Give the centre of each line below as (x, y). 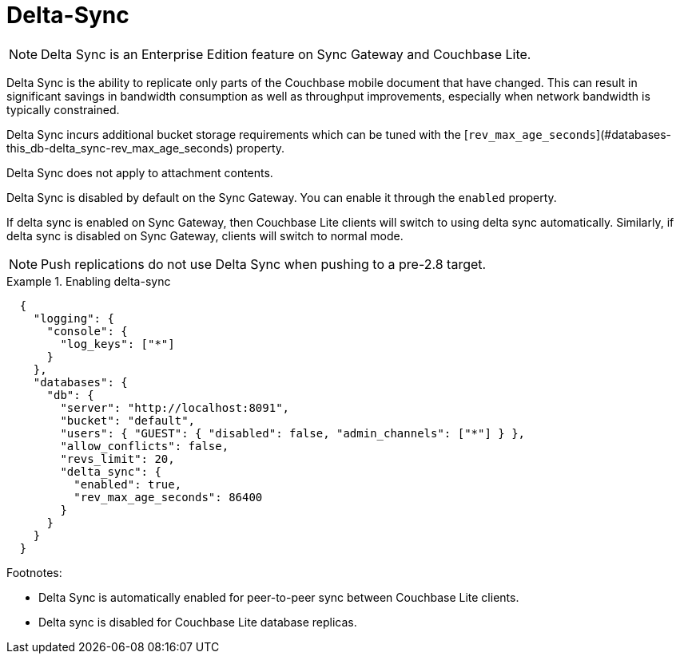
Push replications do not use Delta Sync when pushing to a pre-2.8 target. (264, 264)
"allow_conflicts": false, (145, 446)
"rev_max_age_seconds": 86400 (168, 497)
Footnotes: (34, 572)
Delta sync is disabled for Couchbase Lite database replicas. (198, 622)
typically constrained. (63, 109)
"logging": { (74, 318)
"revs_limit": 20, (117, 458)
